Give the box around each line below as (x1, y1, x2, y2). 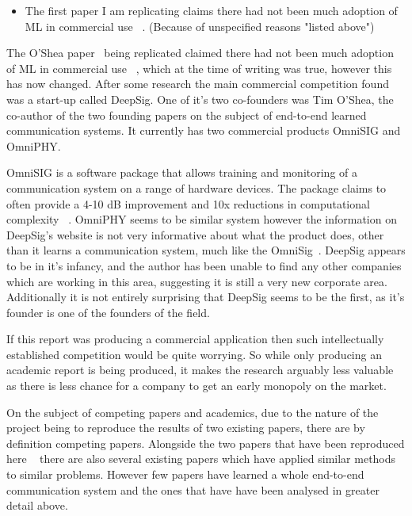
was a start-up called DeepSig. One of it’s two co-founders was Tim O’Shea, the (6, 90, 394, 107)
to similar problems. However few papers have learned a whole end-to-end (6, 466, 364, 483)
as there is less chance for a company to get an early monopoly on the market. (6, 377, 387, 394)
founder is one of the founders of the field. (6, 304, 210, 320)
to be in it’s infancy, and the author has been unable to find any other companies (6, 257, 402, 273)
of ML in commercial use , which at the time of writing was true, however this (6, 59, 392, 76)
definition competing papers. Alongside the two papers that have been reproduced (6, 434, 405, 451)
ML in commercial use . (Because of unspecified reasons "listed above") (25, 17, 375, 34)
